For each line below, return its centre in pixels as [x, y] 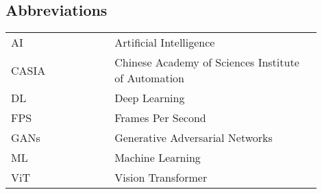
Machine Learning [158, 158]
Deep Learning [150, 98]
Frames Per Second [160, 118]
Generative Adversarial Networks [194, 138]
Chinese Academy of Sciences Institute [207, 62]
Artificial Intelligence [165, 43]
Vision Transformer [161, 178]
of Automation [149, 78]
